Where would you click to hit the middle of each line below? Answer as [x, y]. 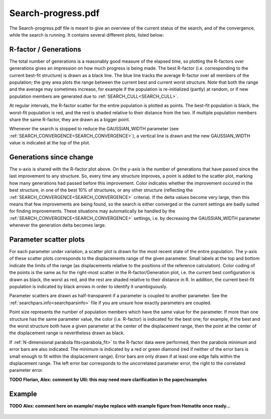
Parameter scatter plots [47, 239]
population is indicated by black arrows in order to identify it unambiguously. [88, 287]
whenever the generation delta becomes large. [58, 225]
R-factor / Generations [45, 49]
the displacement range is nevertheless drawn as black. [67, 333]
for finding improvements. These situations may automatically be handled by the [92, 211]
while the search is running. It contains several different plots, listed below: [87, 35]
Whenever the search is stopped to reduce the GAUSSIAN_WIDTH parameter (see [94, 129]
